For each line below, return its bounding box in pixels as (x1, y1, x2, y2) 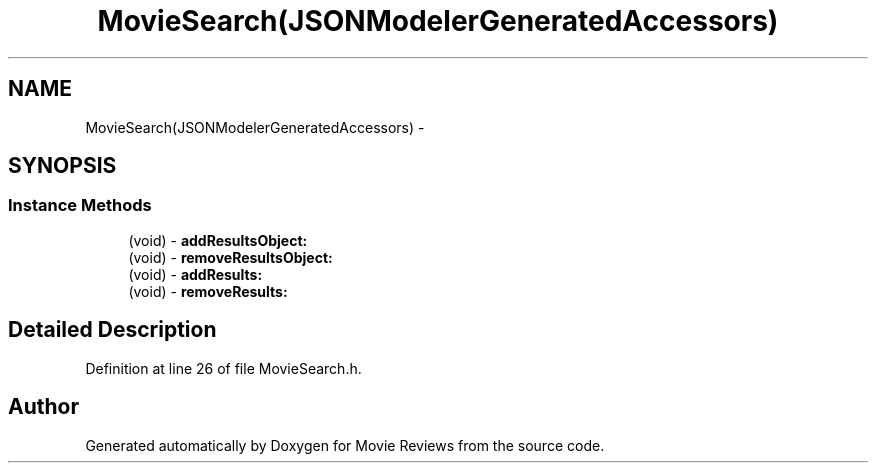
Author (8, 394, 79, 420)
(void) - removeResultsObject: (128, 248, 333, 266)
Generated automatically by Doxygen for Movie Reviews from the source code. (85, 436, 605, 454)
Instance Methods (8, 195, 152, 216)
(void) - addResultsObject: (128, 231, 308, 249)
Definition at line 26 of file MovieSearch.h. (85, 359, 362, 377)
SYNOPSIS (8, 153, 117, 179)
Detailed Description (8, 317, 217, 343)
